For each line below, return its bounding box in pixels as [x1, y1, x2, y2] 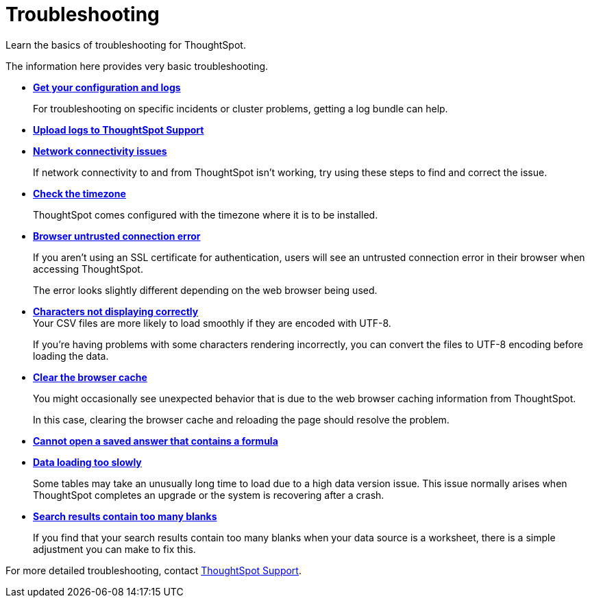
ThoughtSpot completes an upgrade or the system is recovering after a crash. [33, 489, 384, 501]
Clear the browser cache [33, 371, 147, 383]
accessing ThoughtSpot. [33, 262, 143, 275]
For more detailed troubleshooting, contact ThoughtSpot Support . [5, 564, 302, 576]
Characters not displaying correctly [33, 305, 199, 317]
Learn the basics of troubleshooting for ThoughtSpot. [5, 38, 246, 51]
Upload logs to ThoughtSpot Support [33, 123, 204, 136]
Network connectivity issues [33, 145, 167, 157]
